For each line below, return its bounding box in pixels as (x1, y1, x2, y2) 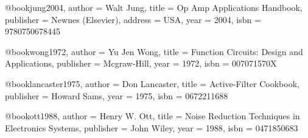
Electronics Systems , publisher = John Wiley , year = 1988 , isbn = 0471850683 (5, 121, 298, 134)
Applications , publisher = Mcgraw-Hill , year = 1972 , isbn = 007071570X (5, 57, 277, 70)
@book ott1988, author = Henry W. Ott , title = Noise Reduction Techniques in (5, 110, 300, 122)
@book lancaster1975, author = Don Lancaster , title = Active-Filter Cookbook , (5, 77, 299, 90)
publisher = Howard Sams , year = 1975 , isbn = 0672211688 (5, 89, 228, 102)
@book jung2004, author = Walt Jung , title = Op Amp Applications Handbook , (5, 1, 303, 13)
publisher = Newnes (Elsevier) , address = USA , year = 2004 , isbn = (5, 13, 261, 25)
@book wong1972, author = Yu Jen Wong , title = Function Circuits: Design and (5, 45, 303, 57)
